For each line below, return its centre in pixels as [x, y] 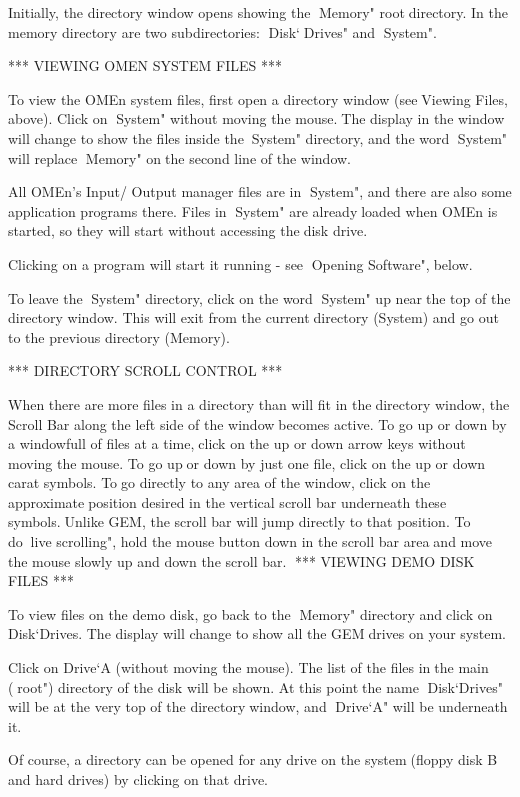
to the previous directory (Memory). [119, 336]
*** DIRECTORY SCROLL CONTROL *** [145, 370]
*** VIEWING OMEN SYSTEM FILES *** [145, 65]
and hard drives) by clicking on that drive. [138, 779]
